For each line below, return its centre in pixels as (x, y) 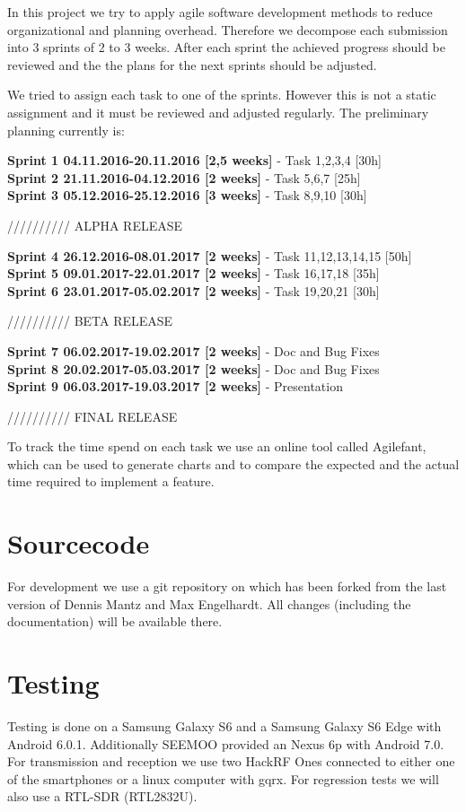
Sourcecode (79, 543)
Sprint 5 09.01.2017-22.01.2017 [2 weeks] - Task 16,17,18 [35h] (193, 273)
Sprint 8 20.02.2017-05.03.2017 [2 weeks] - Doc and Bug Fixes (193, 368)
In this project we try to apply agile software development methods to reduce (220, 12)
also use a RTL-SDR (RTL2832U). (102, 796)
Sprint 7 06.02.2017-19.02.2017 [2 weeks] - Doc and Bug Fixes (193, 350)
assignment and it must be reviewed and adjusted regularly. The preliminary (218, 112)
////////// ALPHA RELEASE (95, 225)
